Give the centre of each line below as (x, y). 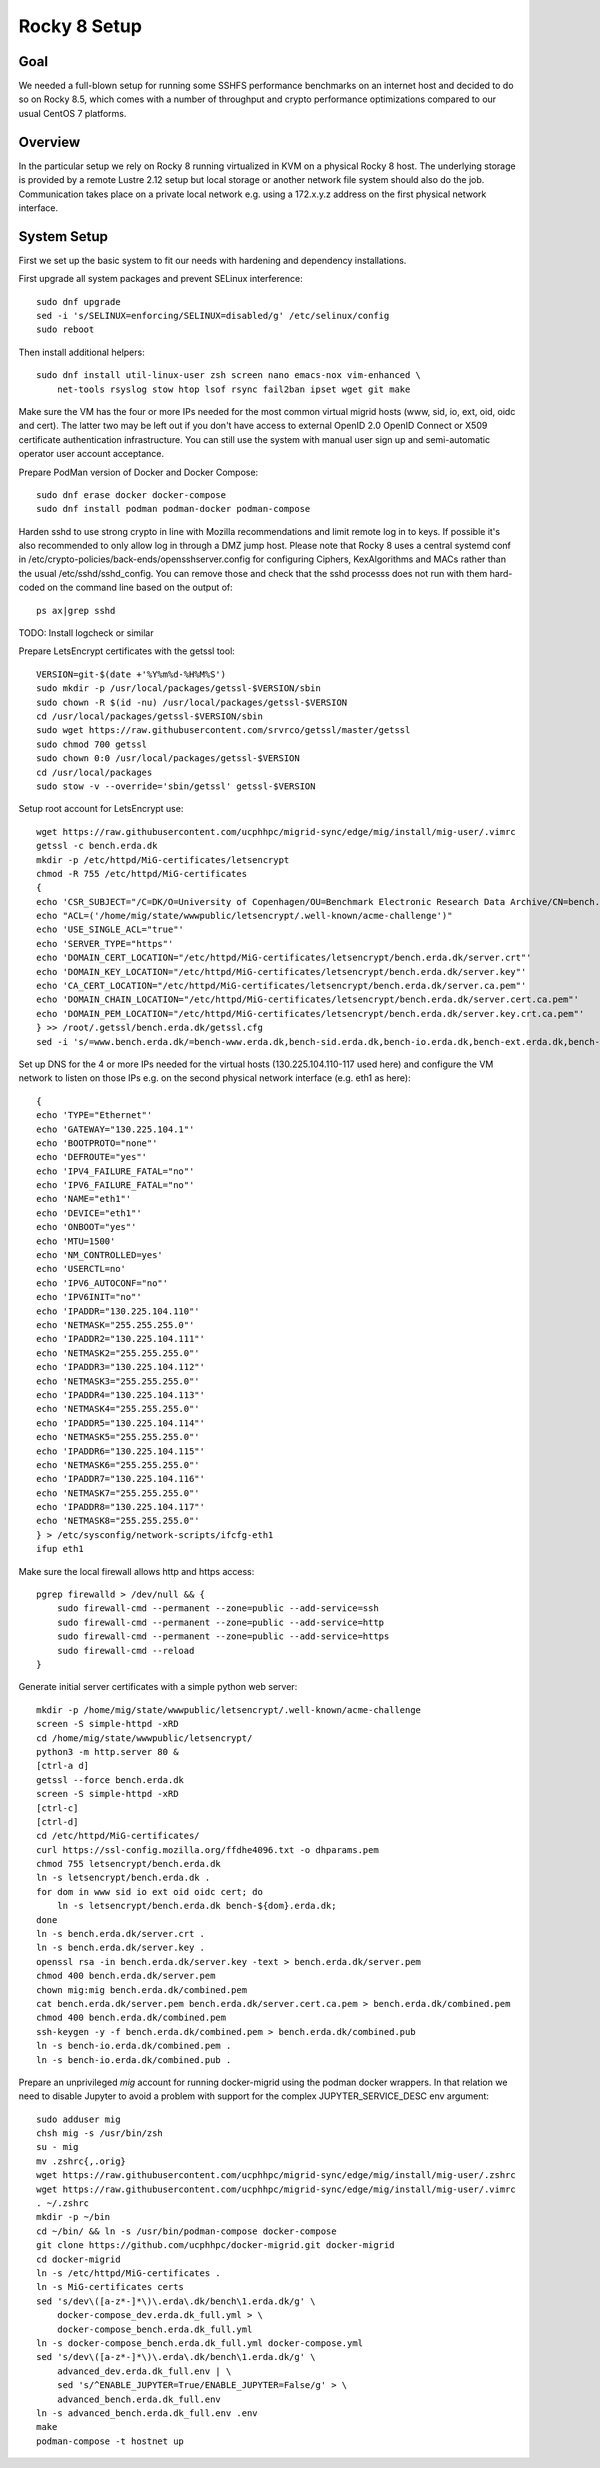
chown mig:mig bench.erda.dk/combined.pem (142, 1989)
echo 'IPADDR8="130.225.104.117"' (120, 1507)
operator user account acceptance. (91, 454)
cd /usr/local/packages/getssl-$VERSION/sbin (150, 716)
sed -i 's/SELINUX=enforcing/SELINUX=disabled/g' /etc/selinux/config (213, 315)
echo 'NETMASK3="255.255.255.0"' (118, 1381)
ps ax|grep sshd (76, 610)
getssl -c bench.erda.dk (97, 846)
